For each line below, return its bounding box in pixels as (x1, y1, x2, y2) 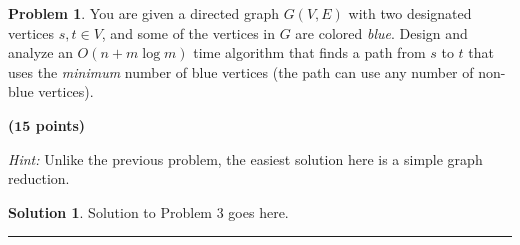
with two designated (348, 3, 472, 23)
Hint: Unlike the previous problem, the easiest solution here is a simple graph (8, 148, 483, 169)
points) (35, 114, 86, 135)
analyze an (8, 42, 73, 63)
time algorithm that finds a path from (193, 42, 426, 63)
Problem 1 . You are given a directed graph (8, 3, 279, 23)
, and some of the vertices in (101, 22, 276, 43)
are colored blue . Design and (295, 22, 468, 43)
